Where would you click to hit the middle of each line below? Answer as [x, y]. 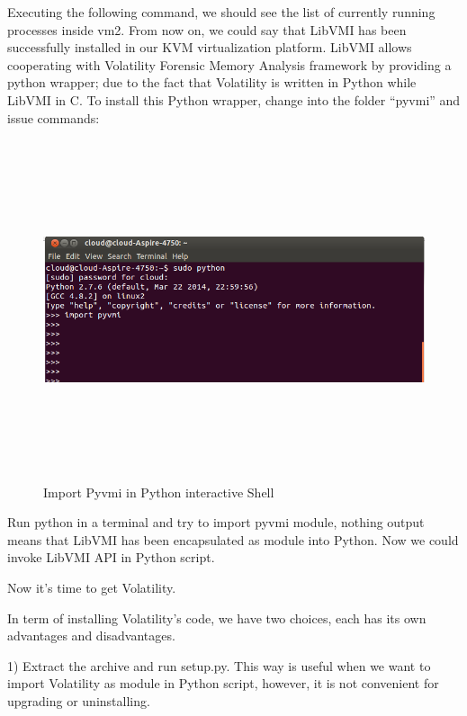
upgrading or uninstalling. [79, 701]
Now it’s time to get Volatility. [92, 588]
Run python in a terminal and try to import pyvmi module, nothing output [216, 522]
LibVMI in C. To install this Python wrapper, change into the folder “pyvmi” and [234, 99]
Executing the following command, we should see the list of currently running [221, 12]
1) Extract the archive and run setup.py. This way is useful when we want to [219, 665]
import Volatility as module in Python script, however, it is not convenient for [223, 683]
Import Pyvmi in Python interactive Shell [159, 492]
